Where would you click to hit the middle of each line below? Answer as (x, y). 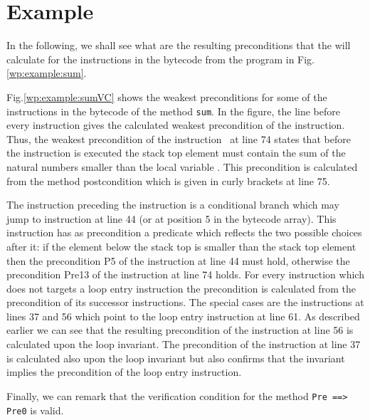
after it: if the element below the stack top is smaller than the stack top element (181, 246)
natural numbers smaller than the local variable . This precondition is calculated (182, 166)
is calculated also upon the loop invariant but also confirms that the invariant (176, 358)
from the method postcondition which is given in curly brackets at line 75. (168, 180)
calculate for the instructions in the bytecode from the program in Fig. (161, 59)
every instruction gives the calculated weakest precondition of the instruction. (176, 125)
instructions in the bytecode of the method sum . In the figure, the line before (173, 111)
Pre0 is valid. (35, 410)
